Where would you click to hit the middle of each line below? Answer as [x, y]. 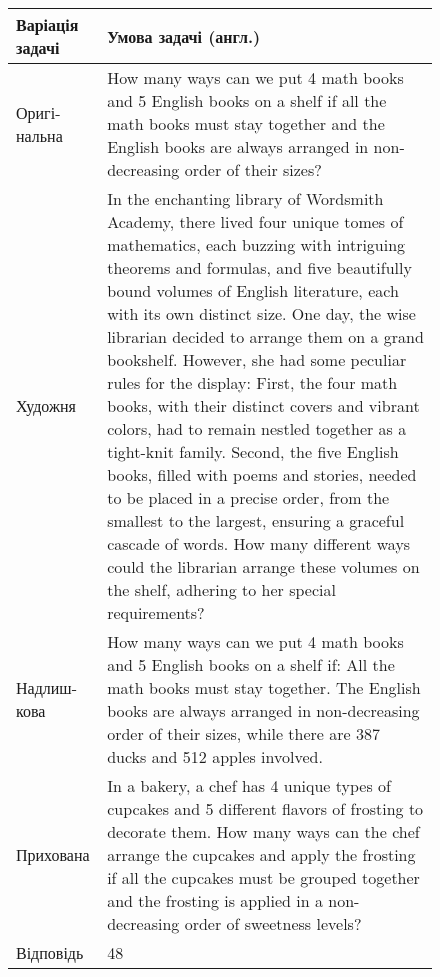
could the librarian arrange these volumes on [263, 566]
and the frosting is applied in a [215, 900]
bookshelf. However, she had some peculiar [257, 359]
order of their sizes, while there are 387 [243, 733]
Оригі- [38, 112]
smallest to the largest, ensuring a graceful [256, 520]
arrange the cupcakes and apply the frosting [261, 854]
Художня [46, 405]
